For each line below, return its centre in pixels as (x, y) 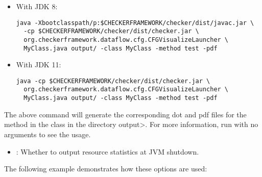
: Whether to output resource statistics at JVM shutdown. (108, 151)
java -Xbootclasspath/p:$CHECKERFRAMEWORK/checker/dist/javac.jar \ (135, 23)
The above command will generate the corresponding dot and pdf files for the (125, 114)
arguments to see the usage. (47, 134)
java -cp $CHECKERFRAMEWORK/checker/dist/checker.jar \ (113, 81)
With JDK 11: (39, 65)
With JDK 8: (37, 6)
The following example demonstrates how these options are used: (106, 169)
